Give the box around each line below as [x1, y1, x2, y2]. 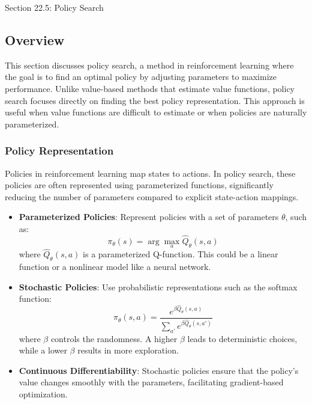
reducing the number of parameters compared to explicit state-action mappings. [5, 190, 299, 203]
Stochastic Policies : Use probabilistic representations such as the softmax [19, 280, 298, 293]
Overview [5, 30, 65, 49]
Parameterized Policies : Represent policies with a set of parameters [19, 210, 279, 223]
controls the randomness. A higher [50, 332, 178, 344]
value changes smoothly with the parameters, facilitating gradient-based [19, 376, 284, 388]
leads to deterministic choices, [187, 332, 298, 344]
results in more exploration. [77, 344, 179, 357]
